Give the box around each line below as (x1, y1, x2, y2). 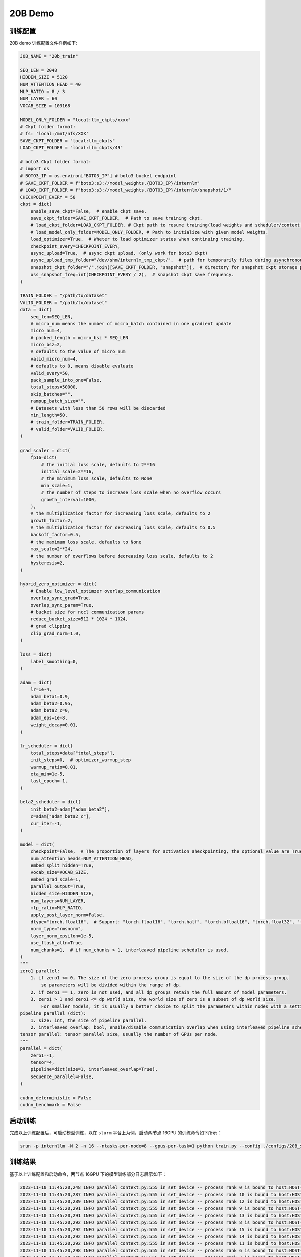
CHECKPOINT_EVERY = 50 (20, 194, 76, 200)
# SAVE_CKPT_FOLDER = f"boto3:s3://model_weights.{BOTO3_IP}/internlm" (20, 180, 200, 186)
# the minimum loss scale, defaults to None (41, 476, 153, 481)
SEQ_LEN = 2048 (20, 67, 57, 73)
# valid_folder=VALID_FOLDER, (30, 426, 105, 432)
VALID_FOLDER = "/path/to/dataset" (20, 300, 107, 305)
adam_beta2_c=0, (30, 708, 70, 713)
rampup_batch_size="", (30, 398, 86, 404)
